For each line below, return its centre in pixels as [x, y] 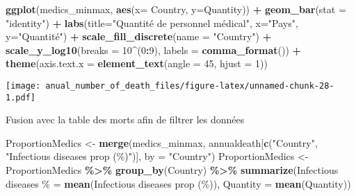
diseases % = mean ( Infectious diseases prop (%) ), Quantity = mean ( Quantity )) [178, 183]
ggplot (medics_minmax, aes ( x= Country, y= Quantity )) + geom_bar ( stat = [176, 9]
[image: [23, 86]
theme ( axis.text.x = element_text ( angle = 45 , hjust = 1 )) [137, 63]
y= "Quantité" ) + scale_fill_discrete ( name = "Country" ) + [139, 36]
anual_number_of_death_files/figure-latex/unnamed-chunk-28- [190, 86]
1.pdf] [21, 97]
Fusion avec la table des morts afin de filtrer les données [125, 119]
